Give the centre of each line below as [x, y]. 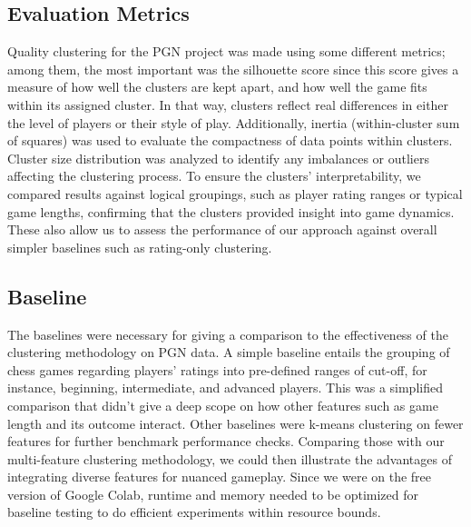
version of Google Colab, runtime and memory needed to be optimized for [213, 494]
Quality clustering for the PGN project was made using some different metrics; [226, 51]
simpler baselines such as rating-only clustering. [140, 247]
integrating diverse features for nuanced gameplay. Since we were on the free [220, 477]
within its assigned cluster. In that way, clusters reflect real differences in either [228, 104]
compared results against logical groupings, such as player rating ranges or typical [235, 193]
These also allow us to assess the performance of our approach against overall [222, 229]
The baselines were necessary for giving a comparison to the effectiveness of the [228, 334]
